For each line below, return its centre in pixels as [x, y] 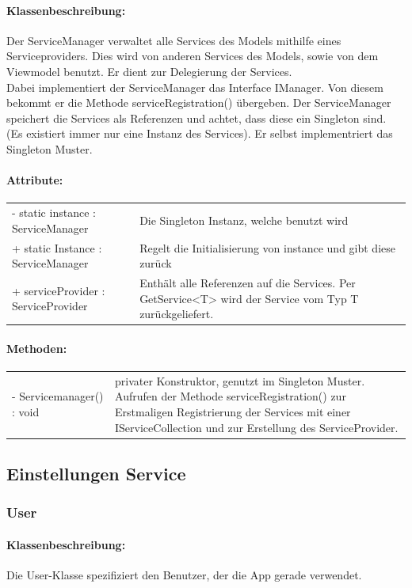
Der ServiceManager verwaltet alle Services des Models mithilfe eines [174, 40]
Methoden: [37, 348]
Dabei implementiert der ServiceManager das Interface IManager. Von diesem [195, 87]
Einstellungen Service [96, 474]
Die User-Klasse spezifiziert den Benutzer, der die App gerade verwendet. [184, 575]
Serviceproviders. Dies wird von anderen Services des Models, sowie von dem [193, 56]
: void [26, 411]
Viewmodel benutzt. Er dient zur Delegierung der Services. [149, 71]
